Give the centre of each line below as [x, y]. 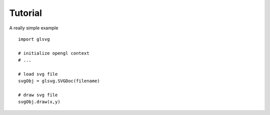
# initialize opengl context [54, 53]
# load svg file [38, 74]
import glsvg [34, 39]
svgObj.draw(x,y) [39, 102]
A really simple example [34, 28]
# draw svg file [38, 95]
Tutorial [26, 13]
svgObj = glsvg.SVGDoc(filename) [59, 81]
